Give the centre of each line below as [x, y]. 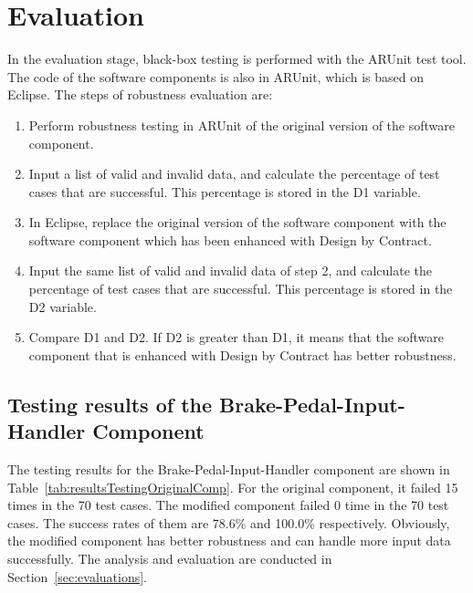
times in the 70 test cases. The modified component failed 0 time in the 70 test [228, 505]
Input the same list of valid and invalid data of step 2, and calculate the [231, 270]
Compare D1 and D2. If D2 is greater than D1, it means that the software [236, 337]
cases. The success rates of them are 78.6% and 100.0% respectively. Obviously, [229, 522]
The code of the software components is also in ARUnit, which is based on [216, 76]
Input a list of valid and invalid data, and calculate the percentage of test [234, 174]
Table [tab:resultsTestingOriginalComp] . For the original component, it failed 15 [233, 487]
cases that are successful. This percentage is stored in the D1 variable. [225, 191]
